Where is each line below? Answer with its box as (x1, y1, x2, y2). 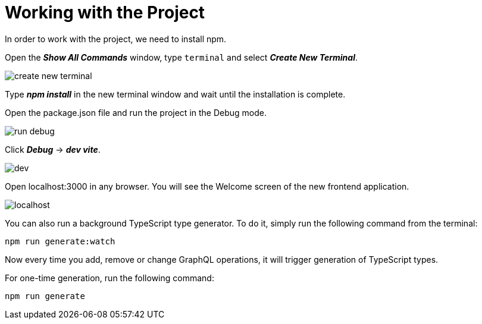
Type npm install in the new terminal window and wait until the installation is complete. (5, 89, 346, 99)
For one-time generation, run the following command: (5, 272, 214, 283)
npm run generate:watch (5, 236, 115, 246)
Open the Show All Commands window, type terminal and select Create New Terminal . (5, 52, 358, 62)
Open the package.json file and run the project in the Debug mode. (5, 107, 267, 118)
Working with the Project (5, 2, 205, 23)
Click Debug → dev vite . (5, 144, 101, 155)
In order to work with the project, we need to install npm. (5, 33, 227, 44)
